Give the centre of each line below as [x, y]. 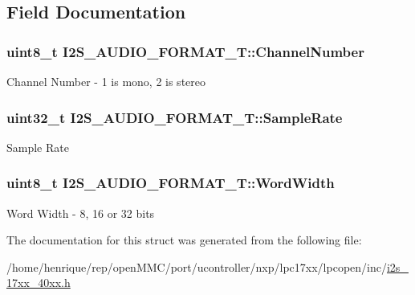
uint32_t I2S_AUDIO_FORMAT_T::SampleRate [175, 117]
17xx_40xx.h [39, 283]
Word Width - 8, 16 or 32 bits [81, 213]
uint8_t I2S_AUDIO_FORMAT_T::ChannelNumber [185, 51]
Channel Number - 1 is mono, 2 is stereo [106, 81]
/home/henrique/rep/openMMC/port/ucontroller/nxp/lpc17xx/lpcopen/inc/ [197, 266]
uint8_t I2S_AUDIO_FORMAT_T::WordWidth [171, 183]
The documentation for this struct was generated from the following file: [184, 240]
